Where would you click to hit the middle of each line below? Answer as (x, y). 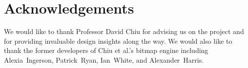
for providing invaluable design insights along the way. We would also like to (118, 41)
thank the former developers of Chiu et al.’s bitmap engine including (106, 50)
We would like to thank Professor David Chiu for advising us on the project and (124, 31)
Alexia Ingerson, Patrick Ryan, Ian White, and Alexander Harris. (104, 59)
